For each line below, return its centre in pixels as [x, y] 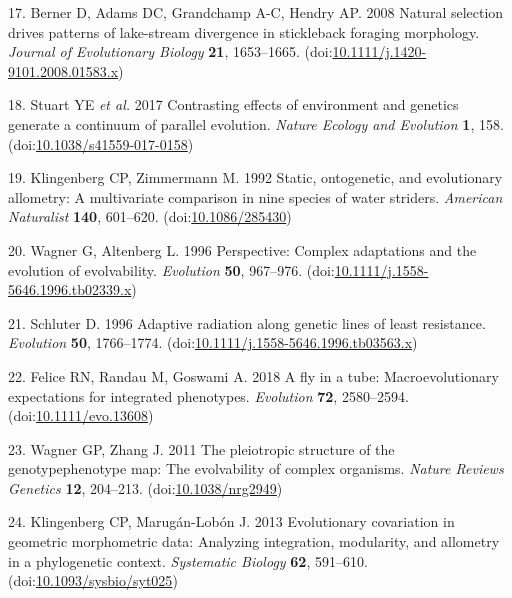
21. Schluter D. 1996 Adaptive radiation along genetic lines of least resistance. [247, 322]
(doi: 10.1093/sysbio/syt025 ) [93, 580]
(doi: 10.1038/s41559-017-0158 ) [101, 143]
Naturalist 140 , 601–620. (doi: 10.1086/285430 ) [150, 216]
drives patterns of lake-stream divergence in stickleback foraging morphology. [244, 31]
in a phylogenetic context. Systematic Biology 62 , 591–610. [188, 560]
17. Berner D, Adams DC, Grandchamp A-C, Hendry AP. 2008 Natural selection [256, 12]
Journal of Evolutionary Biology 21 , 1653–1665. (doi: [170, 51]
